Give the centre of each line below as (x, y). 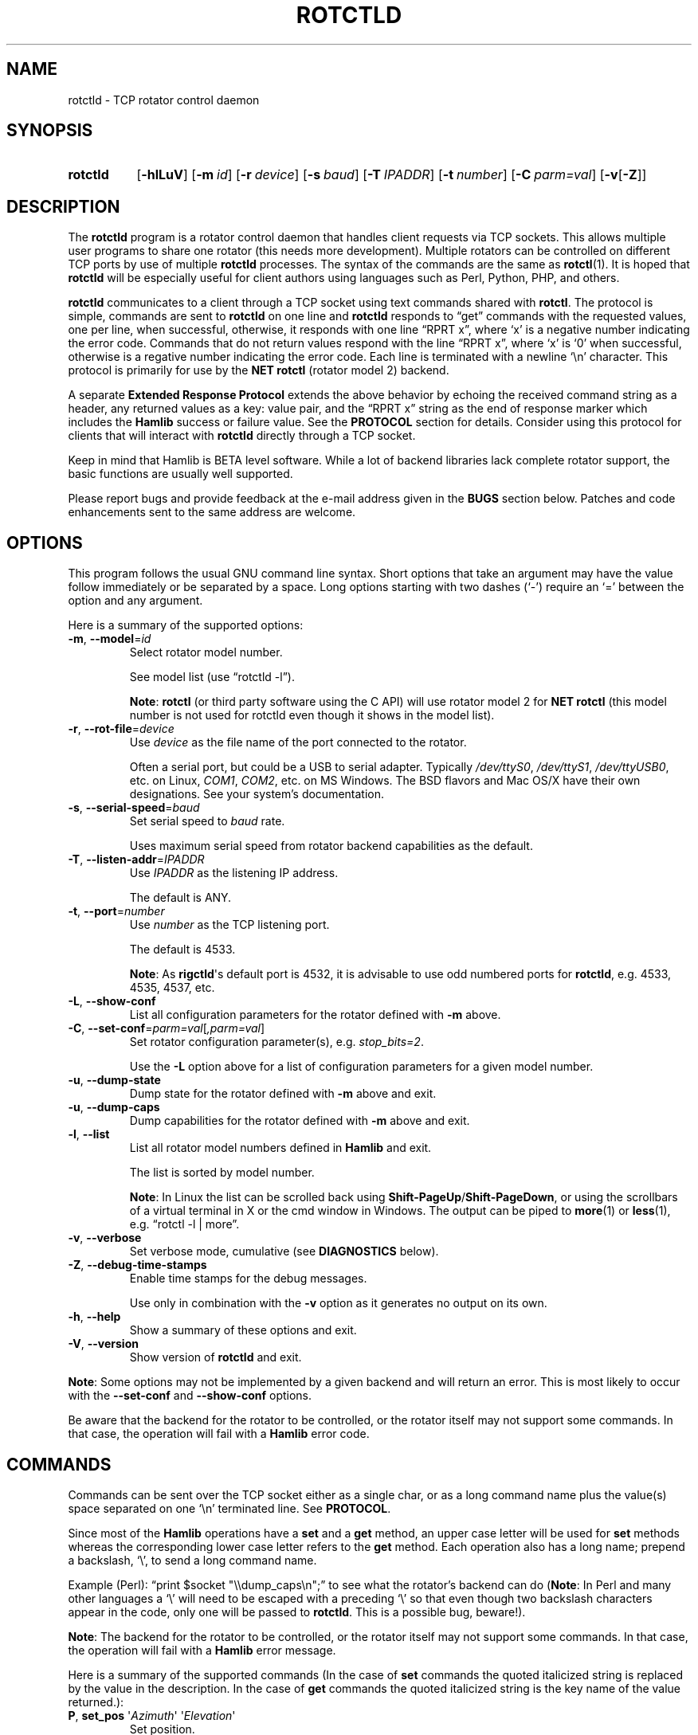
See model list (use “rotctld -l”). (212, 677)
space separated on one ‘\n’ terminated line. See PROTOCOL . (229, 1508)
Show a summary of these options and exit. (243, 1330)
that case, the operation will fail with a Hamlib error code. (219, 1434)
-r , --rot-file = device (121, 729)
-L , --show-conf (112, 1001)
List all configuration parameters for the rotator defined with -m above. (315, 1015)
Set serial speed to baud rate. (207, 821)
